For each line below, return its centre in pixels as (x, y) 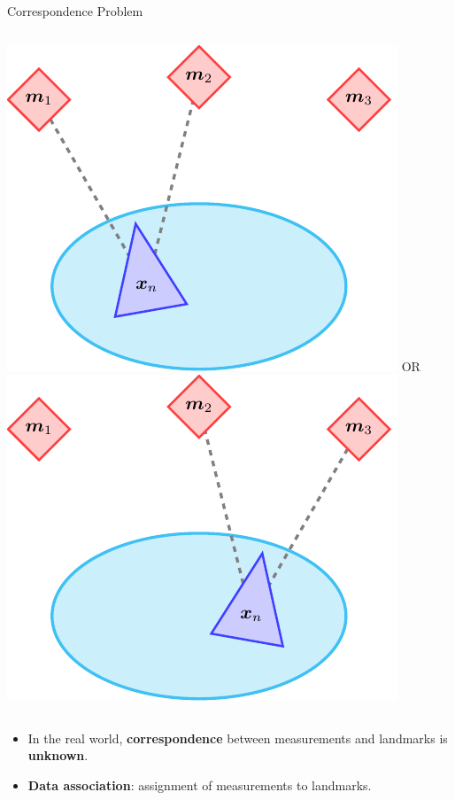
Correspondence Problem (75, 11)
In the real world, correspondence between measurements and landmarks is (238, 738)
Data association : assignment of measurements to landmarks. (200, 784)
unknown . (58, 755)
